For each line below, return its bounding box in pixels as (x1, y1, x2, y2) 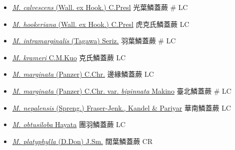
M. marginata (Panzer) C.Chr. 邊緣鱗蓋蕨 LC (12, 69, 154, 79)
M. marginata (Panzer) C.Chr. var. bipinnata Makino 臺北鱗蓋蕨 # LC (12, 85, 232, 96)
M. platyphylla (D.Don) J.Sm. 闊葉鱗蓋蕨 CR (12, 136, 153, 146)
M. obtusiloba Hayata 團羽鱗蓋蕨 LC (12, 119, 126, 130)
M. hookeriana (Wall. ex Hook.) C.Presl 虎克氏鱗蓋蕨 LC (12, 18, 189, 29)
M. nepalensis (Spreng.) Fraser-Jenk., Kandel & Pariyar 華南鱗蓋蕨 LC (12, 102, 231, 113)
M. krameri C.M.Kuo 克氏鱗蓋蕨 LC (12, 52, 126, 62)
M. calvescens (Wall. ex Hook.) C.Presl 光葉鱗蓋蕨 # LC (12, 2, 188, 12)
